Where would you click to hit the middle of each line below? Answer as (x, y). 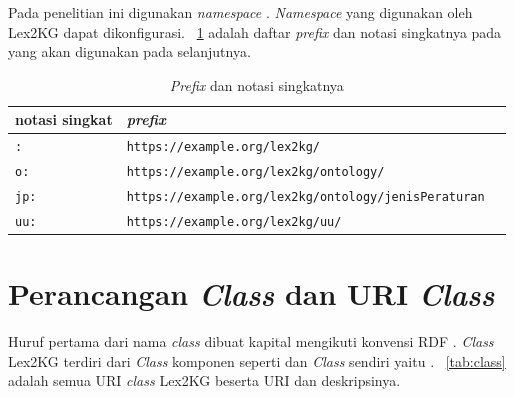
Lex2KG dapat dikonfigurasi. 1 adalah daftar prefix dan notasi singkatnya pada (255, 31)
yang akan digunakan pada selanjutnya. (129, 51)
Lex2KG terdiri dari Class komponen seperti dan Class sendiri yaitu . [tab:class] (257, 360)
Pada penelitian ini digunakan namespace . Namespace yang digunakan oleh (240, 12)
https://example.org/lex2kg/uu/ (234, 221)
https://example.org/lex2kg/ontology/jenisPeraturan (305, 197)
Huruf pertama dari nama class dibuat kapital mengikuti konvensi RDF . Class (251, 341)
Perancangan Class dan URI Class (251, 294)
